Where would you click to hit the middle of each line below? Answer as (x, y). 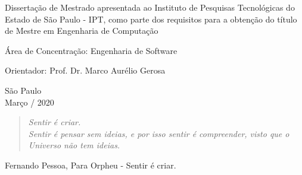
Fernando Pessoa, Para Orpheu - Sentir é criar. (91, 165)
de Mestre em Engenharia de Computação (82, 31)
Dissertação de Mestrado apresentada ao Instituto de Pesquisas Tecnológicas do (150, 7)
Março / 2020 (29, 102)
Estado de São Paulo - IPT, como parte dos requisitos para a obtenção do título (151, 19)
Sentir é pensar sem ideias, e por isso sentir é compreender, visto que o (159, 133)
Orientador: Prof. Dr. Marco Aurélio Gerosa (85, 70)
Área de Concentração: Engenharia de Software (91, 50)
